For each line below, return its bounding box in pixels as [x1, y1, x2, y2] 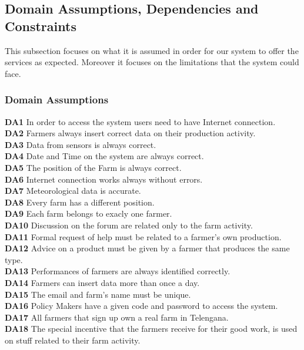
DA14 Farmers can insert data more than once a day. [5, 276, 200, 288]
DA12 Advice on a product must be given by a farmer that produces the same [5, 242, 290, 254]
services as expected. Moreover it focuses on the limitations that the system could [5, 56, 299, 68]
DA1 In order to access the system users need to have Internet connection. [5, 115, 276, 127]
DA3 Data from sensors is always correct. [5, 138, 156, 150]
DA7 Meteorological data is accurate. [5, 184, 141, 197]
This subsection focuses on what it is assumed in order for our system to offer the [5, 44, 299, 56]
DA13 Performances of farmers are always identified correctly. [5, 265, 230, 277]
